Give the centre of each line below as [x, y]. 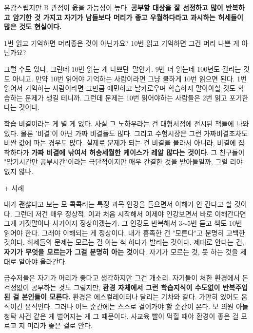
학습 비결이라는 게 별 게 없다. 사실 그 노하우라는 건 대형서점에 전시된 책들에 [119, 123]
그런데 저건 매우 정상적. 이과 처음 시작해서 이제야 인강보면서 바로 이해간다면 [130, 213]
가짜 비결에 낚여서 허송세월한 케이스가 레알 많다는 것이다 [119, 152]
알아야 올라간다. [43, 261]
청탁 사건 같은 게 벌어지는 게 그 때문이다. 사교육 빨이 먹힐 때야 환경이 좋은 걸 [121, 316]
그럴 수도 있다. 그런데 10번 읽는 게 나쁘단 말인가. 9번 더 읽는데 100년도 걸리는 [123, 69]
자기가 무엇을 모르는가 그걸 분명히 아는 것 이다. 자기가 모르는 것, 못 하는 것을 [121, 252]
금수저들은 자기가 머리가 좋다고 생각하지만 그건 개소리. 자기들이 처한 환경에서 [122, 278]
